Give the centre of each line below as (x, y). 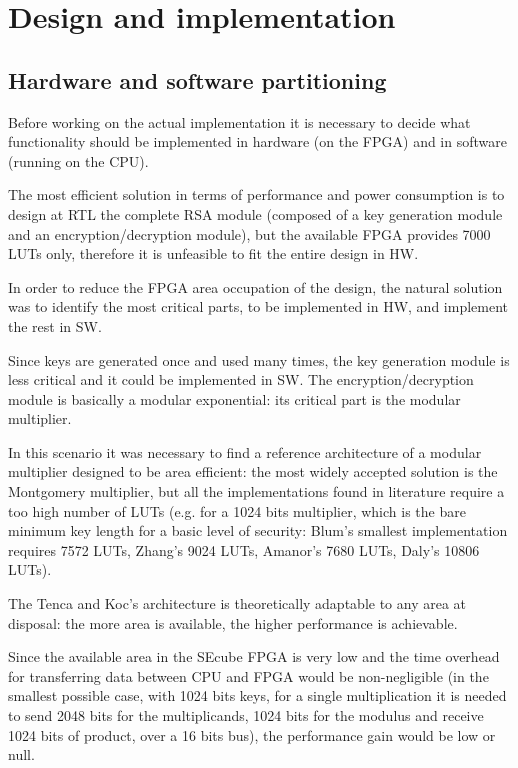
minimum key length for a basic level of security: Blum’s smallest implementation (258, 530)
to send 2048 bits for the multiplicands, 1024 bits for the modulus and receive (246, 715)
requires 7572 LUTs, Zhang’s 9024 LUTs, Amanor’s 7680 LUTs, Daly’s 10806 (244, 549)
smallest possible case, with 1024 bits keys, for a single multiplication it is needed (257, 695)
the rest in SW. (55, 325)
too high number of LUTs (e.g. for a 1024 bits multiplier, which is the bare (237, 510)
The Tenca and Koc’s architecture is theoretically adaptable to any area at (237, 603)
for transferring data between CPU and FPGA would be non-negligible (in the (248, 675)
